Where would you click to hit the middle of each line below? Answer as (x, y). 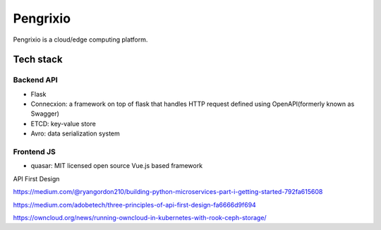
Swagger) (45, 114)
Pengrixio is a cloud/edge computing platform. (80, 40)
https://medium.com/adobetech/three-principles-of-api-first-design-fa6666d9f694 (135, 205)
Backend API (35, 80)
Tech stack (38, 60)
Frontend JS (34, 152)
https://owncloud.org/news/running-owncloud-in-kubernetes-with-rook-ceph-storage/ (140, 217)
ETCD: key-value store (64, 123)
